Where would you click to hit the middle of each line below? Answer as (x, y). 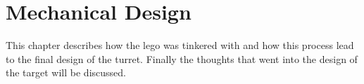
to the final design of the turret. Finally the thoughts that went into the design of (182, 58)
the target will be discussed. (66, 72)
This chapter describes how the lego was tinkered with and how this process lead (180, 45)
